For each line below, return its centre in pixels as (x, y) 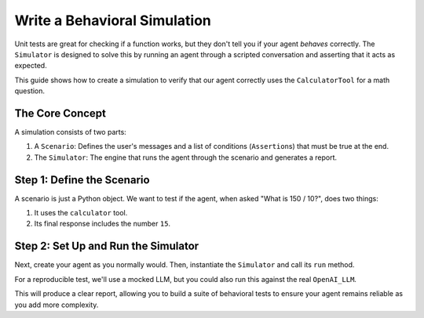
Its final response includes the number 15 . (102, 224)
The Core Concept (60, 113)
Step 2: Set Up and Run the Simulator (107, 246)
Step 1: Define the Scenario (82, 180)
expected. (31, 66)
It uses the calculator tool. (81, 213)
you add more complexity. (57, 305)
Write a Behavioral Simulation (113, 20)
